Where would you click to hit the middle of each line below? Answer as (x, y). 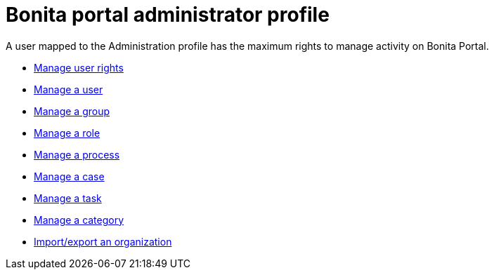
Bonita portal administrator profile (168, 15)
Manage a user (69, 89)
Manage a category (79, 220)
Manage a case (69, 176)
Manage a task (68, 198)
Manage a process (77, 154)
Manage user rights (79, 67)
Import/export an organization (103, 241)
